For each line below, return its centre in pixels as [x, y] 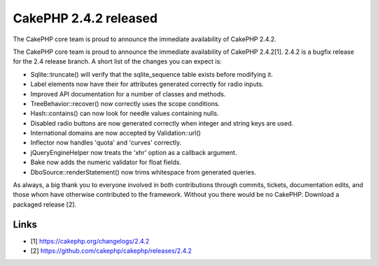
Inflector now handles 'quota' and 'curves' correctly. [106, 142]
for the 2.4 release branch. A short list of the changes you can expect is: [117, 61]
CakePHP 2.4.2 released [85, 18]
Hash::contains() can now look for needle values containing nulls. [125, 113]
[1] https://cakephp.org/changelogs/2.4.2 [90, 241]
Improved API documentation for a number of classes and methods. [128, 94]
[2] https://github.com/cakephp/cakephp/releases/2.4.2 [111, 251]
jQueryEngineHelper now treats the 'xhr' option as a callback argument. [134, 152]
